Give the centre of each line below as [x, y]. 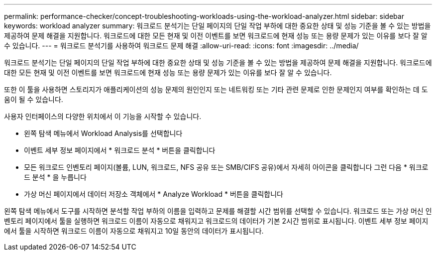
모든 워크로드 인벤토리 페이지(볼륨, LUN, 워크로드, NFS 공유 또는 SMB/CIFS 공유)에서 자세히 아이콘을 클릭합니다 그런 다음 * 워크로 [226, 167]
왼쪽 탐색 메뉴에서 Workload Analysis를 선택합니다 [103, 133]
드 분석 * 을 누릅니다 [55, 177]
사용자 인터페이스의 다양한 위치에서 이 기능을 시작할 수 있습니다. [103, 116]
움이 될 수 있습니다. [34, 99]
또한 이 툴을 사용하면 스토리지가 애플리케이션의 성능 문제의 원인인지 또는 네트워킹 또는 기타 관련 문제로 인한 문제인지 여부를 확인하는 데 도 [216, 89]
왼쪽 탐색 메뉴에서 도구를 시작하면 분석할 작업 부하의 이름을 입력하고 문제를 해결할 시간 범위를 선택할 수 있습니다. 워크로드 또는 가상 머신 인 [218, 211]
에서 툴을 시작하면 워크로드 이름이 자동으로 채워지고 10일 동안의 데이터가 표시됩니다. [134, 231]
